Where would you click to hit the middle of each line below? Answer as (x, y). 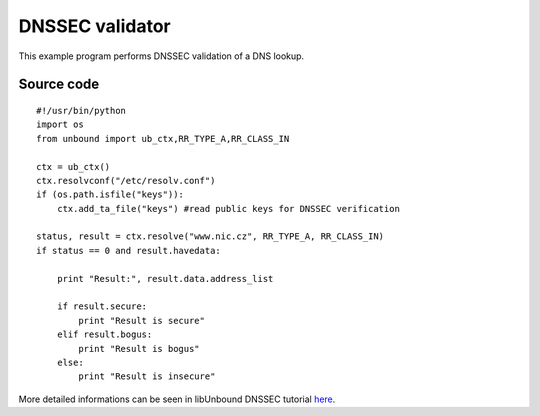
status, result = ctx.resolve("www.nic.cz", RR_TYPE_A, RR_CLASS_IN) (210, 236)
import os (60, 124)
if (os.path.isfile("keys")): (110, 194)
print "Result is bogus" (139, 348)
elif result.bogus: (104, 334)
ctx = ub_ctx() (73, 166)
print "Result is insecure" (147, 376)
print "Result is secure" (141, 320)
